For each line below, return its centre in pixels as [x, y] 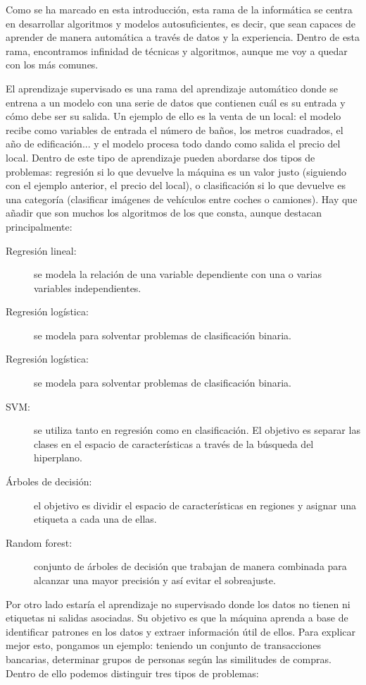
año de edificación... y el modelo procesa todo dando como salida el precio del [173, 144]
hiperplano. [58, 457]
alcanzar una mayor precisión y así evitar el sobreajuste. [155, 580]
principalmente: [39, 226]
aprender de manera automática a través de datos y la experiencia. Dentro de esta [183, 37]
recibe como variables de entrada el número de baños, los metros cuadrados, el [175, 129]
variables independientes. [88, 287]
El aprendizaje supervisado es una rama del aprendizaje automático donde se [172, 88]
